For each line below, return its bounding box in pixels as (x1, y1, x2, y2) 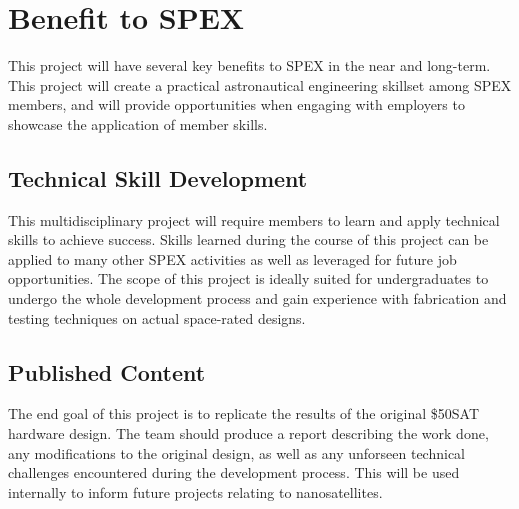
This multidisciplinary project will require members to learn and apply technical (8, 209, 500, 230)
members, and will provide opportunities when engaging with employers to (8, 94, 465, 115)
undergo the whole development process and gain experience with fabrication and (8, 288, 507, 309)
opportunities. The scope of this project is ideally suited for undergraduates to (8, 268, 489, 289)
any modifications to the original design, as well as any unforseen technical (8, 442, 466, 463)
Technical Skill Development (8, 162, 308, 193)
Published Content (8, 356, 206, 387)
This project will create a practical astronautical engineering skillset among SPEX (8, 74, 512, 95)
